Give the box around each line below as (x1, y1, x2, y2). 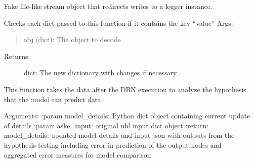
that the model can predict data (4, 94, 101, 104)
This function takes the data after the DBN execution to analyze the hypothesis (4, 84, 246, 94)
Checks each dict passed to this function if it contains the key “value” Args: (4, 17, 233, 28)
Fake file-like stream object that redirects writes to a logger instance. (4, 1, 212, 11)
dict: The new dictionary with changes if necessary (24, 67, 177, 78)
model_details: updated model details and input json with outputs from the (4, 130, 235, 140)
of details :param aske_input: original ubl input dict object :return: (4, 120, 209, 130)
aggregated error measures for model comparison (4, 149, 151, 160)
